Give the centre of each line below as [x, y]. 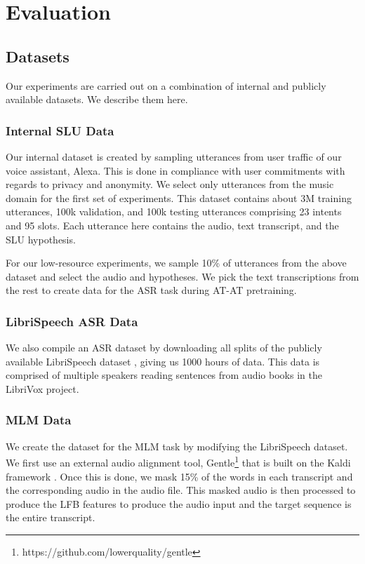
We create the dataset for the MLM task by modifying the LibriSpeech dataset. [177, 446]
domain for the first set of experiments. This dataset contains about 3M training [179, 197]
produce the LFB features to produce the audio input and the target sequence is [179, 503]
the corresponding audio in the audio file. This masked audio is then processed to [181, 490]
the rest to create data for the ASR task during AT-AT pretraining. [151, 290]
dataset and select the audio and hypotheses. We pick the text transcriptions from [182, 276]
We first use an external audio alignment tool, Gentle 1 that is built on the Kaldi [178, 461]
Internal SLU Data [60, 130]
